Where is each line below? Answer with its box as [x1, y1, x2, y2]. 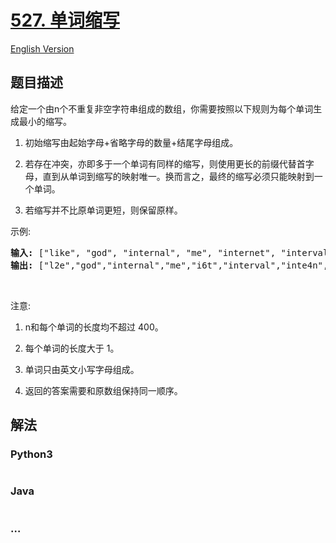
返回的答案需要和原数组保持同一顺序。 [24, 384, 183, 396]
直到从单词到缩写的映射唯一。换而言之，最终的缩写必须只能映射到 [42, 170, 315, 182]
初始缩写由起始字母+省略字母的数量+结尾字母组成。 [24, 136, 239, 148]
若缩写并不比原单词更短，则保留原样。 [24, 204, 183, 216]
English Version [10, 42, 75, 55]
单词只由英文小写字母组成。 [24, 363, 140, 375]
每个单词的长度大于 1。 [24, 342, 120, 354]
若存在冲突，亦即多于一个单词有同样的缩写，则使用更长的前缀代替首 [24, 157, 306, 170]
